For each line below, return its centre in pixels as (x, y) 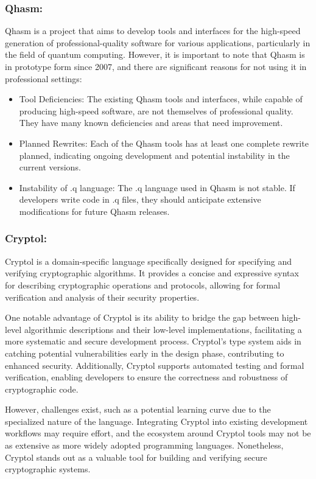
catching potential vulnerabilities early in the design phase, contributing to (145, 353)
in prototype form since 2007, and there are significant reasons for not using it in (156, 66)
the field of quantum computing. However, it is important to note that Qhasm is (155, 54)
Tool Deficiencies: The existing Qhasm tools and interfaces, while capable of (161, 99)
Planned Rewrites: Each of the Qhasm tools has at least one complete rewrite (164, 143)
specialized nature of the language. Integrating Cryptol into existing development (156, 421)
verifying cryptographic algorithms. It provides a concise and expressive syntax (152, 273)
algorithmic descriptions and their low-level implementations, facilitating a (163, 329)
